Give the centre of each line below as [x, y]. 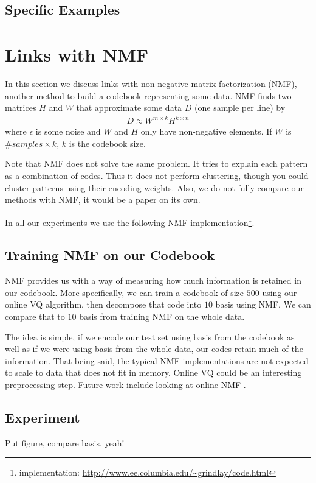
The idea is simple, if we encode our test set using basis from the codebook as [150, 337]
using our [280, 292]
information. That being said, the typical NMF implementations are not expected [157, 360]
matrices [21, 108]
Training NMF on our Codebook [110, 255]
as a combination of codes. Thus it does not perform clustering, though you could [157, 175]
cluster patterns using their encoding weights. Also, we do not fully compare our [154, 187]
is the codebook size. [107, 143]
